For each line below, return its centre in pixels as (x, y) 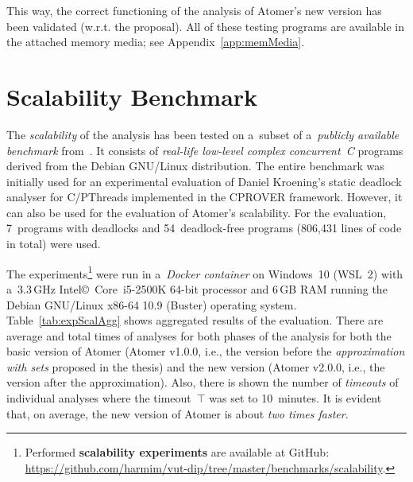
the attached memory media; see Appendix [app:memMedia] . (156, 42)
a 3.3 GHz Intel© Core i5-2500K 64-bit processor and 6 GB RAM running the (197, 288)
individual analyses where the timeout (99, 398)
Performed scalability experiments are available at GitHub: (177, 452)
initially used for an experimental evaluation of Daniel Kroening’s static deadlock (204, 181)
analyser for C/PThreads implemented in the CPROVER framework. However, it (205, 197)
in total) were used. (54, 244)
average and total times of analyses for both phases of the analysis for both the (199, 335)
